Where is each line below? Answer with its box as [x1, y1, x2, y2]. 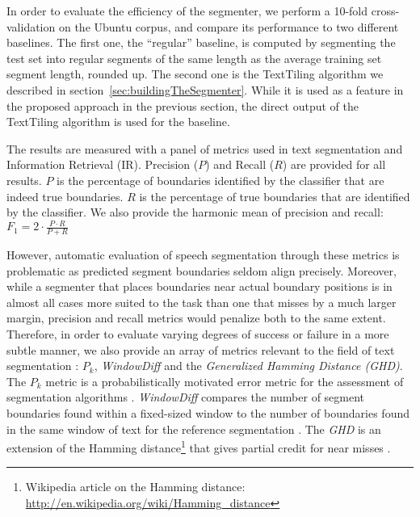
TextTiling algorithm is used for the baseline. [6, 113, 230, 130]
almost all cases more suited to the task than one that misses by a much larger [6, 293, 397, 310]
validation [6, 18, 56, 35]
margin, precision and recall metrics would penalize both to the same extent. [6, 309, 386, 326]
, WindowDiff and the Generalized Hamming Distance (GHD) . [94, 357, 403, 374]
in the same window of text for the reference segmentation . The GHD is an [6, 420, 381, 437]
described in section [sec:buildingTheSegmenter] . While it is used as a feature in [6, 81, 404, 98]
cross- [371, 2, 400, 19]
